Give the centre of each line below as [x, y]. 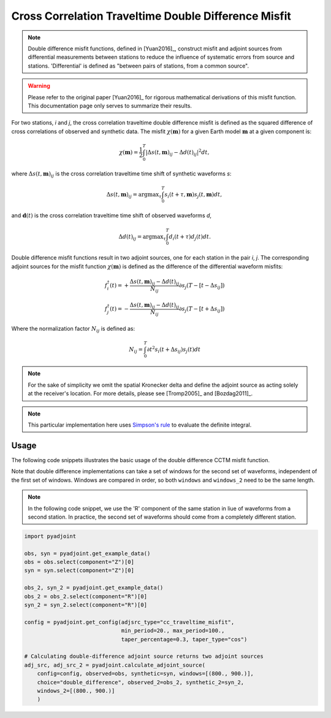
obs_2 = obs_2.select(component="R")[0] [86, 596]
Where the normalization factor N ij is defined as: [73, 329]
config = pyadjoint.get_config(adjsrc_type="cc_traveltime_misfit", [129, 622]
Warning [39, 86]
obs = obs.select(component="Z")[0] [79, 562]
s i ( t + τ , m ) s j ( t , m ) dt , [193, 195]
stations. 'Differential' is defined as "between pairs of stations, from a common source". [139, 66]
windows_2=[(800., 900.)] [76, 691]
